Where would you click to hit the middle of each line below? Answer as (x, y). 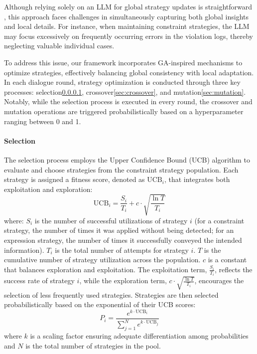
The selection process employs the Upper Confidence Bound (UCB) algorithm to (127, 159)
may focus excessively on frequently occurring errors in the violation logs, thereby (128, 36)
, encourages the (219, 280)
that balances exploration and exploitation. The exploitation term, (106, 269)
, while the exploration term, (123, 280)
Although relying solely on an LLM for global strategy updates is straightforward (128, 6)
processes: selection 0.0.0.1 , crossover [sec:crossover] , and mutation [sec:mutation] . (125, 91)
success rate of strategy (39, 280)
